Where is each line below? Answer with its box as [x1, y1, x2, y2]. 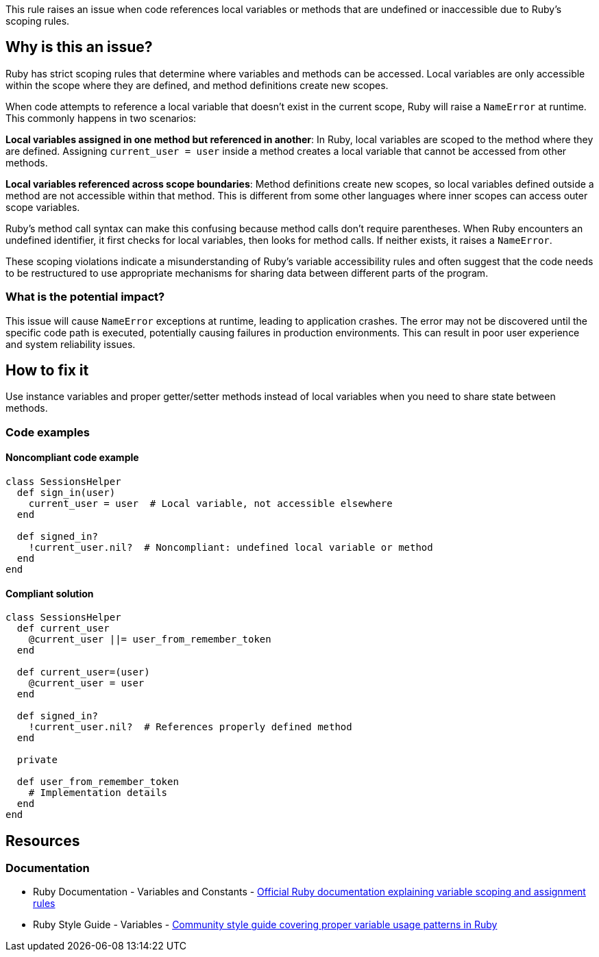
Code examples [5, 425, 90, 439]
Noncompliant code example [5, 451, 139, 464]
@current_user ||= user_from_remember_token [28, 634, 271, 645]
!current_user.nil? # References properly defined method [28, 721, 352, 733]
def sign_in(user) [16, 487, 116, 499]
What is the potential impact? [5, 290, 165, 304]
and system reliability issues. [5, 338, 136, 350]
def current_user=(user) [16, 667, 150, 678]
